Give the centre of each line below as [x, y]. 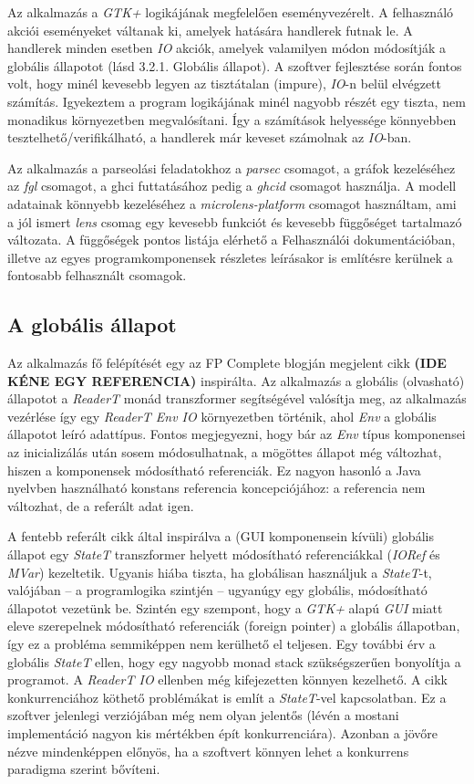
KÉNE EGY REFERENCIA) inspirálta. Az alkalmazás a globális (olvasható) [236, 380]
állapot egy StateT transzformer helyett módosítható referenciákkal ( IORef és [224, 554]
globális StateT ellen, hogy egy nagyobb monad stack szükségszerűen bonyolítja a [234, 661]
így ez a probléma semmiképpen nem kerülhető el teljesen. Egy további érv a [222, 644]
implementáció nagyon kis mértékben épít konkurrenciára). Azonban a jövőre [223, 732]
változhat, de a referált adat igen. [101, 505]
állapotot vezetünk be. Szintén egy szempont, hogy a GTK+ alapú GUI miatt [225, 607]
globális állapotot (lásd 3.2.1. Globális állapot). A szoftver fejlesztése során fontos [235, 65]
